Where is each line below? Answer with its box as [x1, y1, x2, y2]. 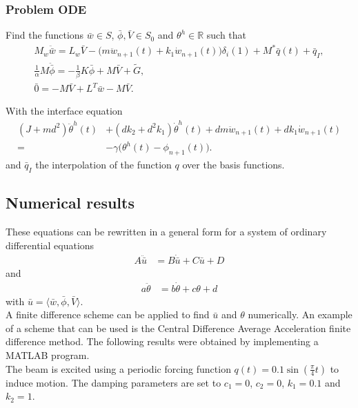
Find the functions [6, 28, 84, 42]
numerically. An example [248, 307, 352, 322]
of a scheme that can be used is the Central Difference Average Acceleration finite [6, 320, 351, 335]
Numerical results [6, 192, 135, 213]
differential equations [6, 237, 95, 252]
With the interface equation [6, 104, 123, 118]
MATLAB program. [6, 348, 90, 362]
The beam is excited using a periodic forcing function [6, 361, 231, 376]
